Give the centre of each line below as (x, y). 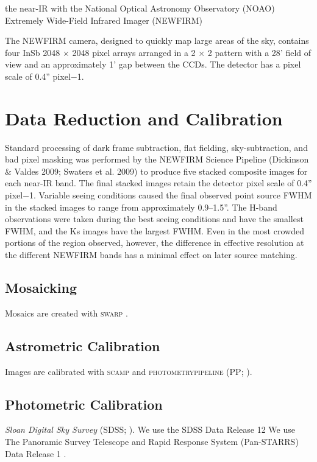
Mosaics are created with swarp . (66, 313)
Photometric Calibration (84, 404)
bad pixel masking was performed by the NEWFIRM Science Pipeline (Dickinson (157, 159)
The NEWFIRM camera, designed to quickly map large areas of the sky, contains (157, 40)
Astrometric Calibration (83, 345)
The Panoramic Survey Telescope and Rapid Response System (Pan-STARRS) (152, 442)
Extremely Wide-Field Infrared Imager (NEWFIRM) (104, 20)
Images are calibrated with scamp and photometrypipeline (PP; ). (129, 371)
